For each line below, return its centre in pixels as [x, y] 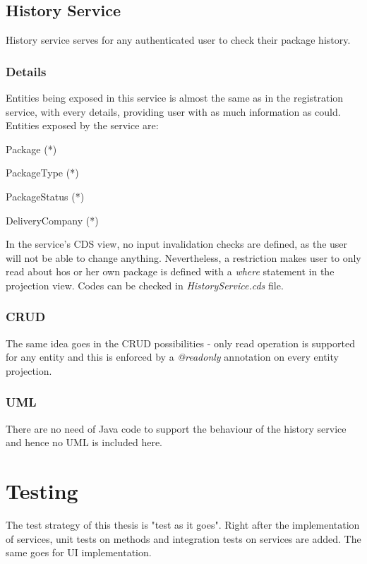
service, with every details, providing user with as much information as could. [173, 111]
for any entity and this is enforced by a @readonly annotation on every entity [172, 357]
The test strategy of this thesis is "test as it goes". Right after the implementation [183, 525]
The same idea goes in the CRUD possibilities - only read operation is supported [180, 343]
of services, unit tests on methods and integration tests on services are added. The [183, 538]
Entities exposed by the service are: [82, 125]
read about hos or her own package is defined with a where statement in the [170, 271]
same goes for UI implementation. [79, 552]
